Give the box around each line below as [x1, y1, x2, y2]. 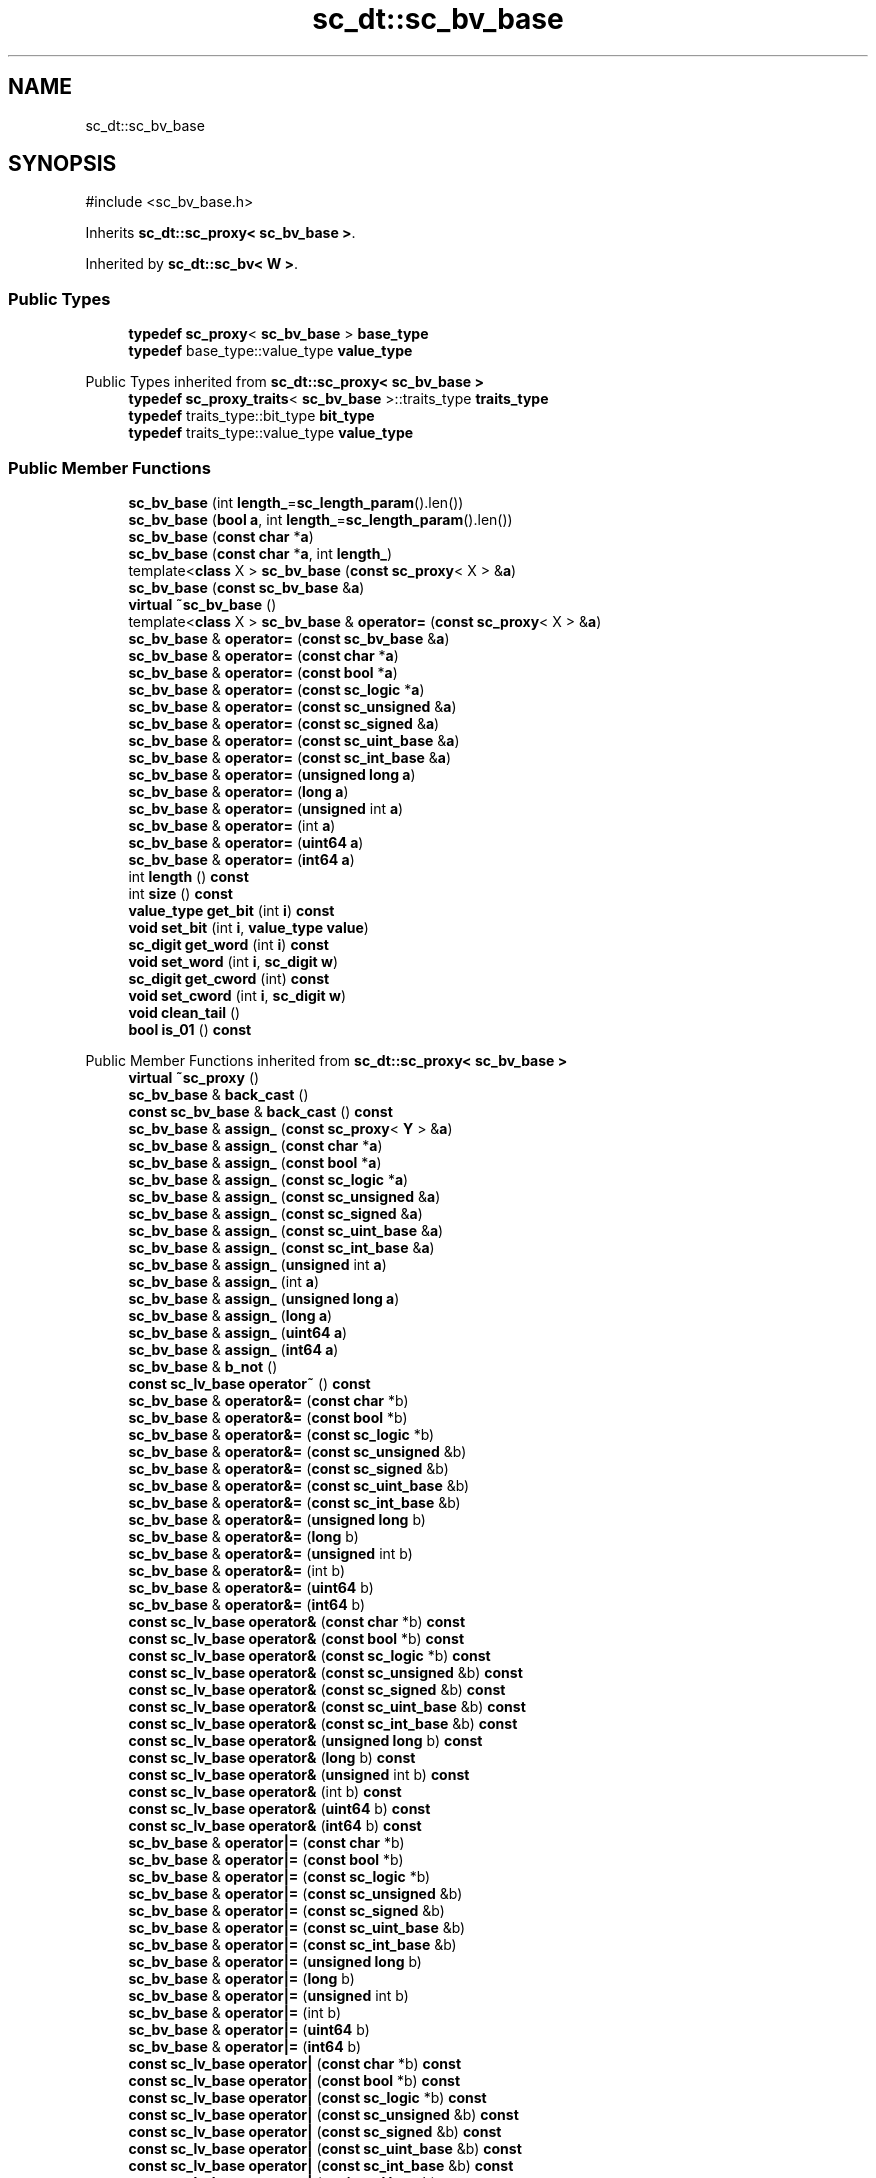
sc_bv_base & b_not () [128, 1357, 278, 1375]
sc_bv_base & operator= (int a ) [128, 816, 336, 834]
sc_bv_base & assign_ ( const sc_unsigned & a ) [128, 1187, 441, 1205]
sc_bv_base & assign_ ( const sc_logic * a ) [128, 1170, 409, 1188]
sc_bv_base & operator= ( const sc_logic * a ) [128, 680, 425, 698]
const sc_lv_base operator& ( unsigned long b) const [128, 1731, 483, 1749]
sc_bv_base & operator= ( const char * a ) [128, 646, 399, 664]
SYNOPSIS [8, 151, 117, 177]
